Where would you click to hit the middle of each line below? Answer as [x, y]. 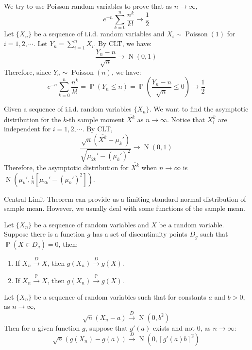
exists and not [174, 327]
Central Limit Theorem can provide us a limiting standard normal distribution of [125, 199]
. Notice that [186, 119]
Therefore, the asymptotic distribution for [66, 167]
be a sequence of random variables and [92, 224]
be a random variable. [192, 224]
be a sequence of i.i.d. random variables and [99, 34]
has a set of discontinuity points [140, 234]
